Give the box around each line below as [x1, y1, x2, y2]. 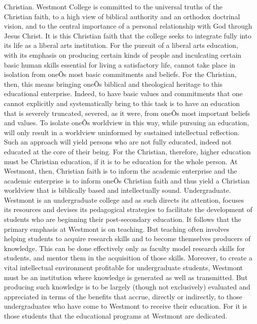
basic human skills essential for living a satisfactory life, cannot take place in [4, 59, 235, 70]
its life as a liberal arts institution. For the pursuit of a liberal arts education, [4, 40, 238, 50]
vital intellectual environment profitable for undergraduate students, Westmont [4, 262, 243, 273]
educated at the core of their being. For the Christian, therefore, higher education [4, 146, 251, 156]
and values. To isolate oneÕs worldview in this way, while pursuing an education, [4, 117, 249, 128]
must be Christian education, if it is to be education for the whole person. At [4, 156, 238, 166]
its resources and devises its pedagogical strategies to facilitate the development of [4, 204, 253, 215]
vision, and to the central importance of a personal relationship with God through [4, 21, 253, 31]
